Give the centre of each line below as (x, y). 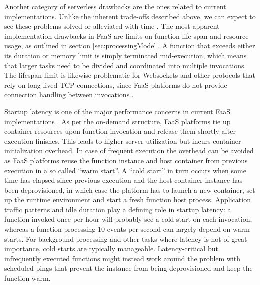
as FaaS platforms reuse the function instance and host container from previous (126, 160)
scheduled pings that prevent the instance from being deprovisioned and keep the (128, 268)
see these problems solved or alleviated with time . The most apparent (112, 26)
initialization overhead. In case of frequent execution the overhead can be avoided (129, 151)
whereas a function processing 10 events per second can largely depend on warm (127, 229)
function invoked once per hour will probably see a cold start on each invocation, (128, 219)
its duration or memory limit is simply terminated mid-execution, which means (125, 55)
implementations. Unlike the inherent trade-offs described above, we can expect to (130, 16)
